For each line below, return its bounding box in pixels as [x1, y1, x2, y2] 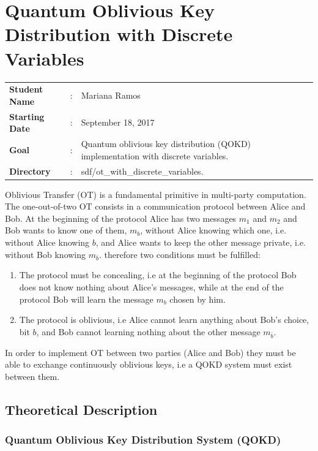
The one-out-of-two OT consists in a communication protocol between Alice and [5, 200, 306, 213]
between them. [5, 370, 60, 382]
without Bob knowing [5, 248, 86, 260]
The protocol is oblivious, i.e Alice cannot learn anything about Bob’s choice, [19, 313, 309, 326]
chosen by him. [169, 292, 226, 305]
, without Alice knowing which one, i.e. [140, 224, 287, 237]
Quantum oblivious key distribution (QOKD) [81, 137, 251, 150]
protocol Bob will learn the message [19, 292, 153, 305]
